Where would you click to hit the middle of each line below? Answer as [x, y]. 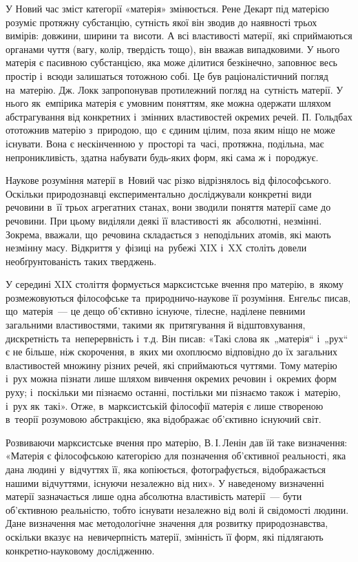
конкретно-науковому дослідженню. [80, 550]
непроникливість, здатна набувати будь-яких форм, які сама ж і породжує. [162, 157]
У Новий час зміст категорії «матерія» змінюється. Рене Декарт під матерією [168, 8]
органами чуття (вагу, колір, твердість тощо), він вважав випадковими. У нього [173, 49]
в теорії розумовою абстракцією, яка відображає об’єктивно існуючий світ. [164, 419]
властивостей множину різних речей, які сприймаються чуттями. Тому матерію [171, 365]
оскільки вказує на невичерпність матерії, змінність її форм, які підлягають [165, 536]
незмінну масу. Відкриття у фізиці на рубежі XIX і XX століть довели [156, 248]
